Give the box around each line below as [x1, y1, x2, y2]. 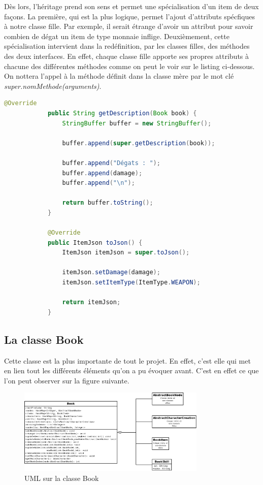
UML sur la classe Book [24, 472, 99, 483]
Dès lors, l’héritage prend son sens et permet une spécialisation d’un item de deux [4, 1, 259, 11]
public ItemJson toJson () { [47, 239, 143, 246]
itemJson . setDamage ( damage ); [62, 269, 160, 276]
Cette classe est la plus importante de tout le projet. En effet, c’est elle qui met [4, 355, 251, 366]
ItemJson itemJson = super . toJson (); [62, 249, 190, 256]
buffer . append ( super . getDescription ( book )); [62, 139, 215, 147]
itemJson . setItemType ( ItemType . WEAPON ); [62, 279, 201, 286]
